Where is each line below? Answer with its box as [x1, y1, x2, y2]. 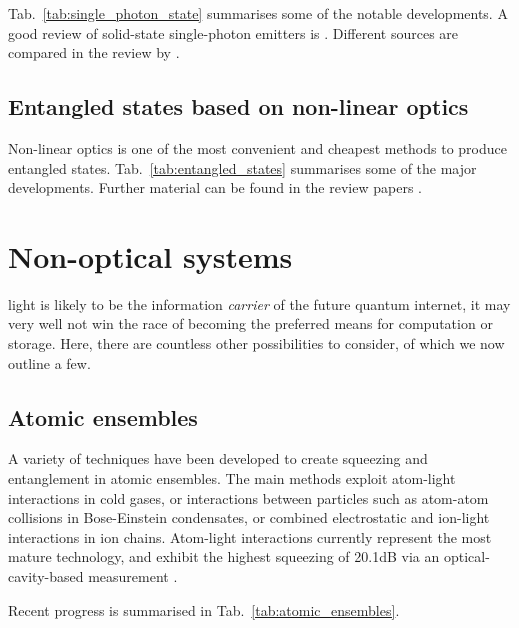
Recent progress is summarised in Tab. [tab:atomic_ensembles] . [8, 599, 400, 620]
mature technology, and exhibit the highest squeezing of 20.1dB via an [8, 546, 440, 567]
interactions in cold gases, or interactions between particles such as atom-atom [8, 487, 489, 508]
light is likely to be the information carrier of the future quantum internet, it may [8, 293, 511, 314]
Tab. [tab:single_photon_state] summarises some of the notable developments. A [8, 3, 508, 23]
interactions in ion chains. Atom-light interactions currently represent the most [8, 526, 492, 547]
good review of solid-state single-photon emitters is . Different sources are [8, 22, 459, 43]
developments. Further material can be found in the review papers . [8, 177, 422, 198]
